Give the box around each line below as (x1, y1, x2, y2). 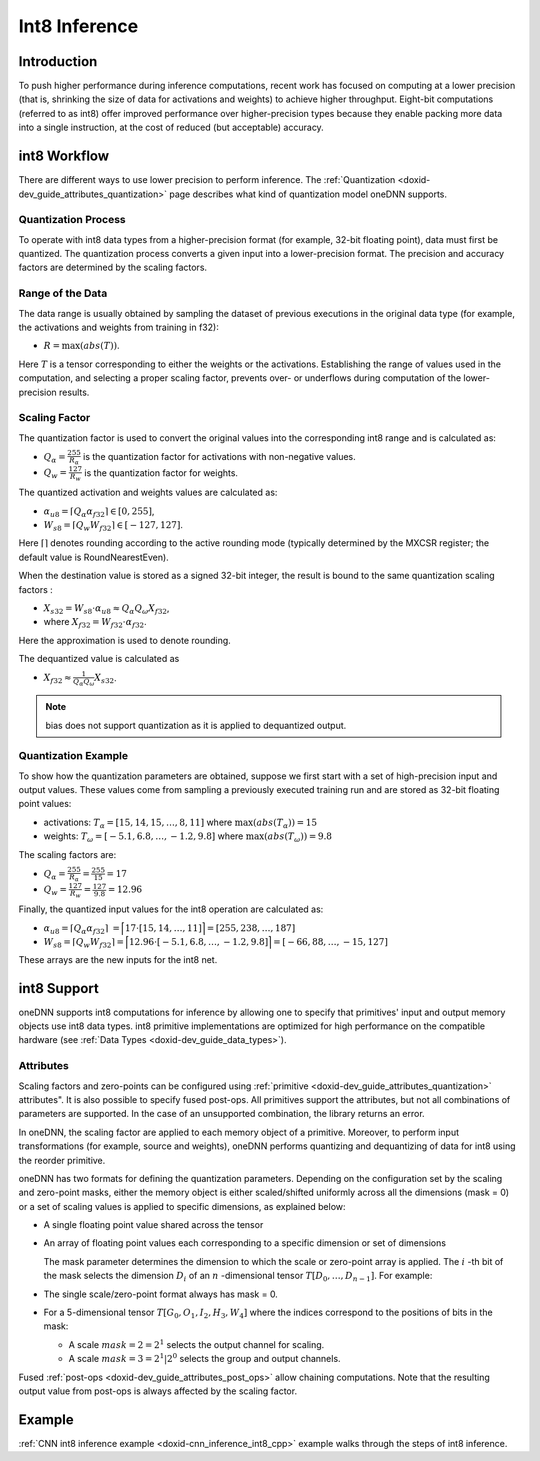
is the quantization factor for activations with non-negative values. (83, 450, 357, 462)
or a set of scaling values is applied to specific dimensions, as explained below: (18, 1200, 346, 1212)
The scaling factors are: (18, 848, 117, 860)
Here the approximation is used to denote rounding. (18, 634, 232, 646)
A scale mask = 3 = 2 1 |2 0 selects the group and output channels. (68, 1351, 341, 1365)
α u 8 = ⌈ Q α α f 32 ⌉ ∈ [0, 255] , (43, 505, 155, 519)
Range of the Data (18, 286, 108, 300)
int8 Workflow (18, 148, 110, 165)
